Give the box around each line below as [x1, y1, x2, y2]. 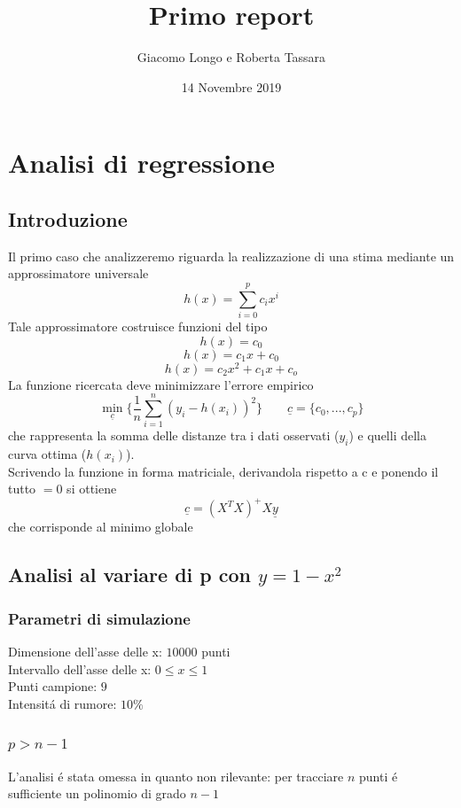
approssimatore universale [8, 264, 149, 283]
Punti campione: [8, 677, 98, 695]
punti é [358, 766, 398, 785]
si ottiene [66, 479, 117, 498]
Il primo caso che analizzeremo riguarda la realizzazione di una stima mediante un [8, 246, 455, 265]
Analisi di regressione [8, 144, 275, 181]
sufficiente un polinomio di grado [8, 784, 186, 803]
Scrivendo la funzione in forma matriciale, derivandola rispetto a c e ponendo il [8, 462, 439, 480]
